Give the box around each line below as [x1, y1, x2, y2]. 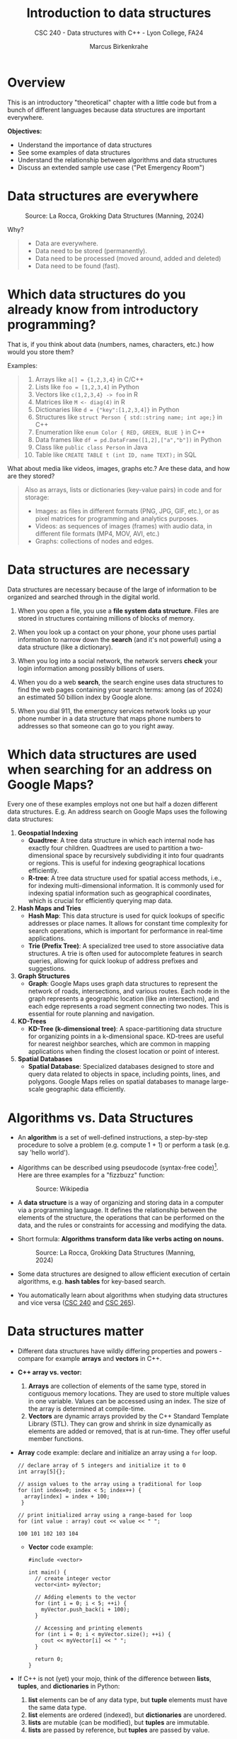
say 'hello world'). [17, 1148, 70, 1157]
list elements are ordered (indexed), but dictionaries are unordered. [28, 1711, 227, 1719]
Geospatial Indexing [17, 828, 79, 838]
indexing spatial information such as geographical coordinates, [28, 889, 212, 898]
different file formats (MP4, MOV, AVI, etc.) [35, 529, 160, 538]
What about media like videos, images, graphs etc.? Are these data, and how [7, 464, 231, 472]
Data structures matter [7, 1323, 144, 1340]
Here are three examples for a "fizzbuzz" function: [17, 1171, 165, 1179]
